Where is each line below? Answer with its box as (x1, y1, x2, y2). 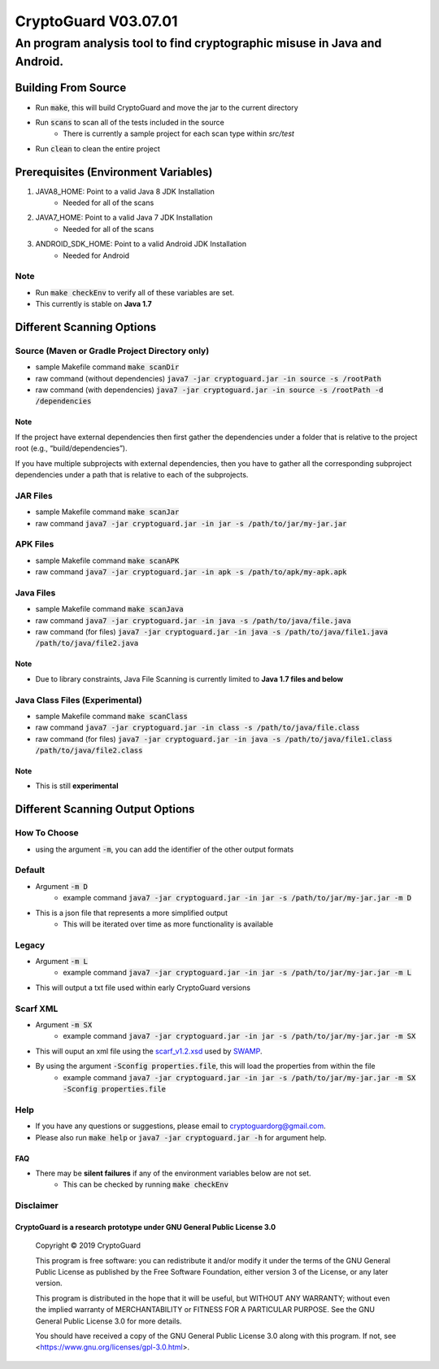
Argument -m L (35, 957, 89, 966)
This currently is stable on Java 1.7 (35, 299, 152, 309)
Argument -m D (35, 881, 89, 891)
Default (15, 865, 46, 876)
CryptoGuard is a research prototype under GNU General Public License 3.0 (15, 1222, 276, 1232)
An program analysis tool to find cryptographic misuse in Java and (15, 36, 382, 50)
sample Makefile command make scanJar (35, 507, 180, 517)
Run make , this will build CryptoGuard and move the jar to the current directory (35, 102, 298, 112)
